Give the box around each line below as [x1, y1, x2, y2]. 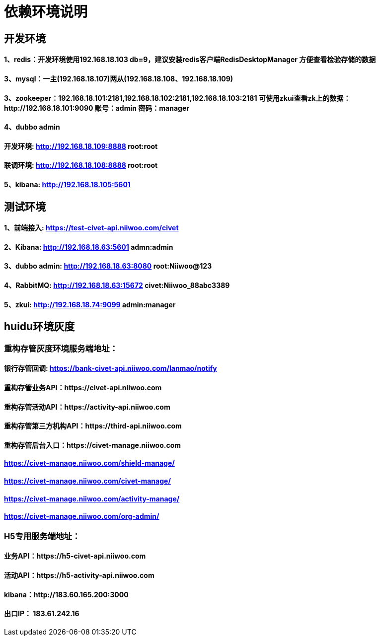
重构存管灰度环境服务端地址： [4, 343, 118, 354]
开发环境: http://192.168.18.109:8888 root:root [4, 142, 158, 150]
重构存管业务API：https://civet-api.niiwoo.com [4, 383, 162, 392]
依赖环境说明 [4, 3, 88, 20]
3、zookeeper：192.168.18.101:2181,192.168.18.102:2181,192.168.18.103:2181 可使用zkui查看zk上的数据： [4, 93, 351, 102]
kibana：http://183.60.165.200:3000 [4, 590, 129, 599]
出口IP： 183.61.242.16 [4, 609, 79, 618]
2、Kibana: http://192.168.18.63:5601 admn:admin [4, 242, 173, 251]
